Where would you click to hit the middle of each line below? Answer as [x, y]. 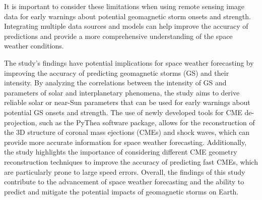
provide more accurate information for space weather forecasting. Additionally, [125, 142]
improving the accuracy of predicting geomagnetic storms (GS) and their [117, 72]
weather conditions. [34, 46]
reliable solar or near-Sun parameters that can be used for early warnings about [127, 102]
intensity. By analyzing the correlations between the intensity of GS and [115, 83]
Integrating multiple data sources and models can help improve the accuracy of [126, 26]
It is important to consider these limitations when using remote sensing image [124, 6]
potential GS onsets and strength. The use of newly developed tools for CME [123, 112]
